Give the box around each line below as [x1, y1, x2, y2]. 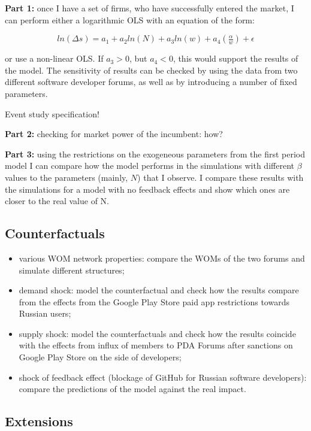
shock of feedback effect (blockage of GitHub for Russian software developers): [19, 371, 307, 383]
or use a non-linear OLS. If [5, 52, 104, 65]
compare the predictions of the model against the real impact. [19, 383, 246, 395]
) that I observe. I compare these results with [137, 171, 304, 183]
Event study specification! [5, 107, 99, 120]
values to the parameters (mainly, [5, 171, 128, 183]
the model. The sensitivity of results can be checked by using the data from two [5, 63, 298, 76]
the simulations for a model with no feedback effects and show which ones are [5, 183, 290, 195]
